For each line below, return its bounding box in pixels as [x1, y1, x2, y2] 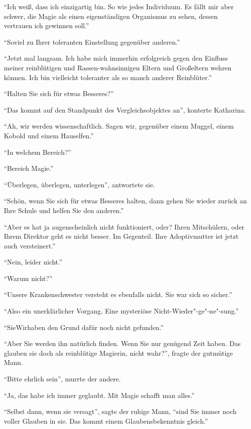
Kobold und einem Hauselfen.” [4, 130, 94, 140]
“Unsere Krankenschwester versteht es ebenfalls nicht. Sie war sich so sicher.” [4, 289, 233, 299]
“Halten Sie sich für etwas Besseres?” [4, 88, 114, 99]
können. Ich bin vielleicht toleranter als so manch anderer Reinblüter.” [4, 72, 212, 82]
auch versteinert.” [4, 240, 56, 250]
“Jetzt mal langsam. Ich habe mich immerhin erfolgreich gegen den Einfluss [4, 53, 228, 63]
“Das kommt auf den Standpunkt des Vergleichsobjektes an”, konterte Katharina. [4, 104, 246, 115]
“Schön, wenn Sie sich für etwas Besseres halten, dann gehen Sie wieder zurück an [4, 196, 247, 206]
